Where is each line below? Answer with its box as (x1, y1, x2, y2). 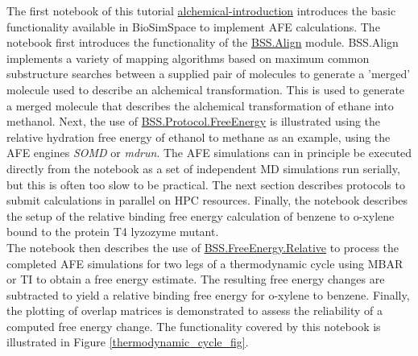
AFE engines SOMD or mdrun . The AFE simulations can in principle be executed (6, 144, 412, 161)
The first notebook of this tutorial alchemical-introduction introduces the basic (6, 2, 396, 19)
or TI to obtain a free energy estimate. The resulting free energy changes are (6, 271, 385, 288)
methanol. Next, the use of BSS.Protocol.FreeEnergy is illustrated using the (6, 113, 381, 130)
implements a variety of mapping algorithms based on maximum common (6, 49, 370, 66)
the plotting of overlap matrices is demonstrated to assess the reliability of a (6, 302, 383, 319)
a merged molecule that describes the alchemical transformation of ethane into (6, 97, 394, 114)
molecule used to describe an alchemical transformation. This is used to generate (6, 81, 405, 97)
